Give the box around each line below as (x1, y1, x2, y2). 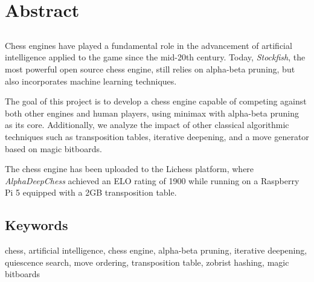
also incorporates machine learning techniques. (5, 74, 177, 87)
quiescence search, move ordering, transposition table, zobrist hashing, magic (5, 255, 289, 268)
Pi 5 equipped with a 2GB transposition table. (5, 186, 177, 199)
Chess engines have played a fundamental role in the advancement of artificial (5, 39, 292, 51)
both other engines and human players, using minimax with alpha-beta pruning (5, 106, 299, 119)
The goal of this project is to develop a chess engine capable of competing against (5, 95, 307, 107)
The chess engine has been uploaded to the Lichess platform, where (5, 162, 254, 175)
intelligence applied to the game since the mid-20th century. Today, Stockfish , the (5, 51, 306, 63)
